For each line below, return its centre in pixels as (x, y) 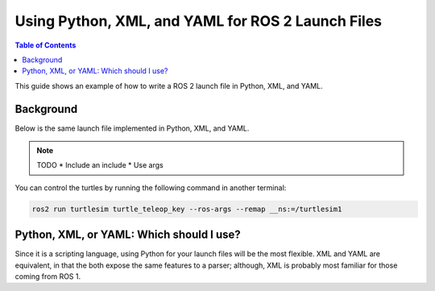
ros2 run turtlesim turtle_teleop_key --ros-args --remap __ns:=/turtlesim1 (187, 209)
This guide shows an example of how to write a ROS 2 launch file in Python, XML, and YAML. (169, 85)
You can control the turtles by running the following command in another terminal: (151, 187)
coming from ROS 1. (48, 276)
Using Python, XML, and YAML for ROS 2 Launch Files (199, 21)
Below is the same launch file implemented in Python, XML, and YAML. (132, 128)
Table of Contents (46, 45)
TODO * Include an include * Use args (100, 165)
